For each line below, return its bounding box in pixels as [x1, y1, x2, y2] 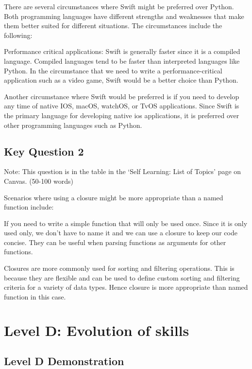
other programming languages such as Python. [4, 120, 142, 130]
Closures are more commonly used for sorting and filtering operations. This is [4, 263, 235, 273]
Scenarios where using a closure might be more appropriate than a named [4, 192, 223, 202]
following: [4, 30, 33, 40]
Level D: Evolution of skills [4, 320, 189, 340]
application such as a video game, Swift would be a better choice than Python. [4, 75, 238, 85]
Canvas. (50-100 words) [4, 176, 73, 186]
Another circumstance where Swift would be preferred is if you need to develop [4, 91, 239, 101]
